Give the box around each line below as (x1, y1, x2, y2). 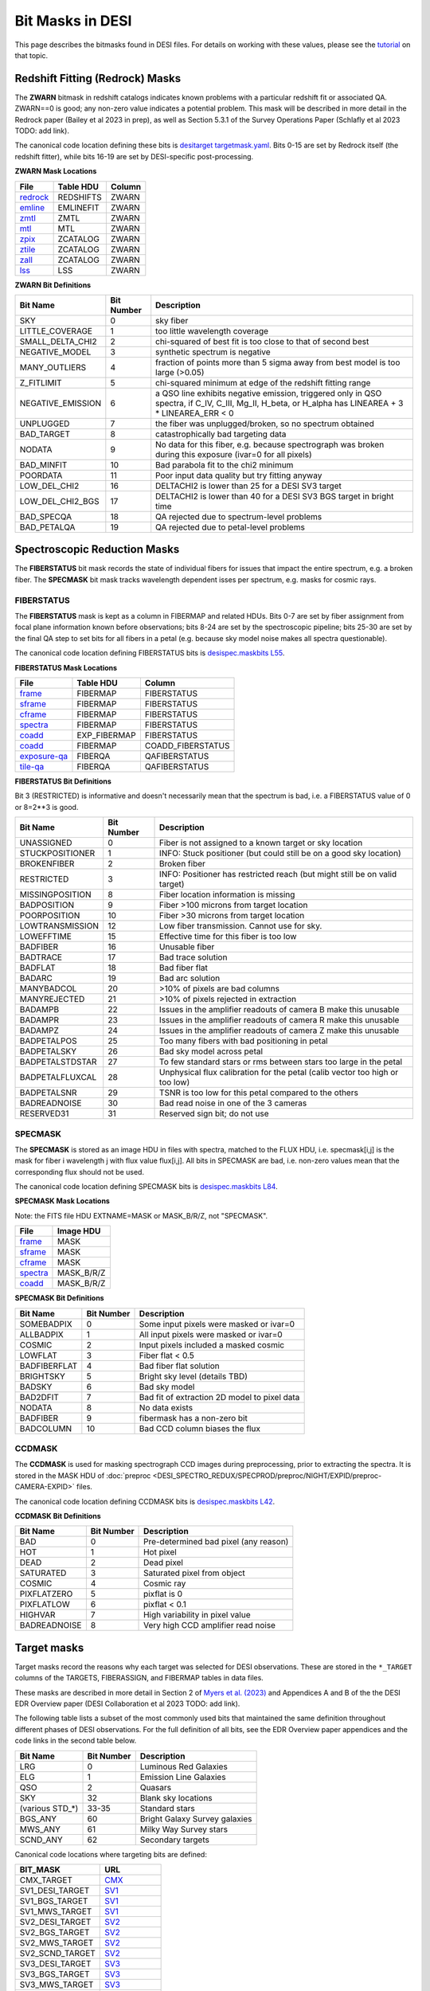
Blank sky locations (139, 1792, 213, 1803)
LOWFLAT (19, 1350, 57, 1361)
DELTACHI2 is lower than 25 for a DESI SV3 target (155, 480, 342, 491)
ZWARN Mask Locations (14, 166, 97, 176)
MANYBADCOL (19, 984, 77, 995)
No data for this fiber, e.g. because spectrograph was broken (155, 439, 385, 450)
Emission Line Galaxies (139, 1771, 226, 1782)
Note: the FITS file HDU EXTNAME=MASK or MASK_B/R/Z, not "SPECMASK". (14, 1211, 268, 1220)
